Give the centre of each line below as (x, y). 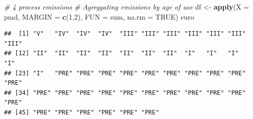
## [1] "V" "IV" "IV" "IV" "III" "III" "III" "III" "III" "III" (125, 34)
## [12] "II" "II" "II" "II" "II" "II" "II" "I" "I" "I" (121, 53)
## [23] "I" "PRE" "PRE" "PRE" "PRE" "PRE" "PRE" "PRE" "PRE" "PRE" (125, 73)
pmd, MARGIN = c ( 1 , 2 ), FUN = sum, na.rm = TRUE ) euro (99, 16)
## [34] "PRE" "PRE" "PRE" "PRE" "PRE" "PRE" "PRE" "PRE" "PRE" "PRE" (125, 93)
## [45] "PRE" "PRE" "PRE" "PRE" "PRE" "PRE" (82, 112)
